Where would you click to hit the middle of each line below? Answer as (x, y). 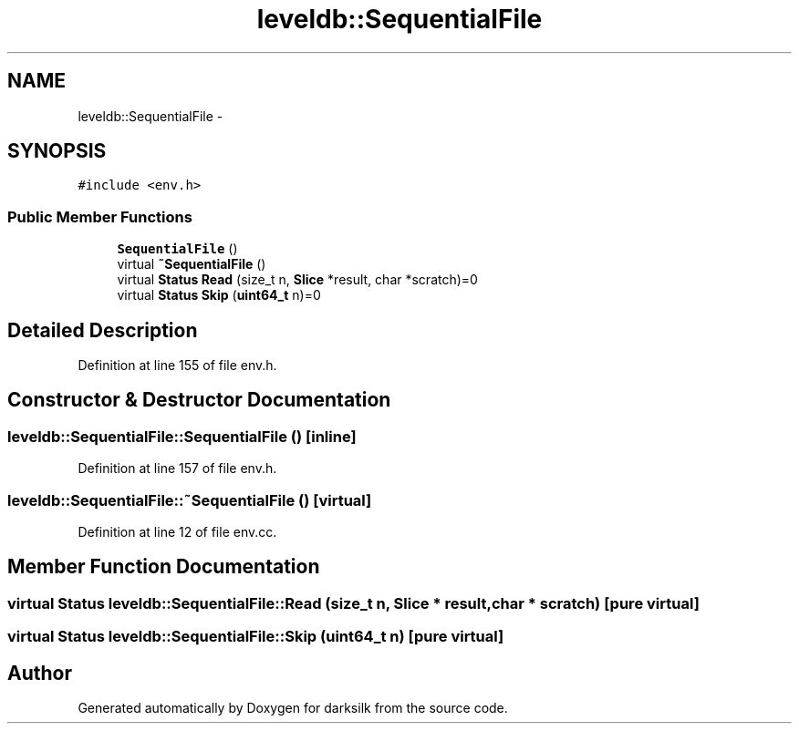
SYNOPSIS (57, 151)
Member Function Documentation (164, 567)
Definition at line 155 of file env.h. (177, 365)
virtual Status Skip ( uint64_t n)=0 (219, 295)
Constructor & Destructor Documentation (199, 400)
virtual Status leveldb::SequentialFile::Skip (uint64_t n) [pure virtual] (256, 637)
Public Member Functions (100, 216)
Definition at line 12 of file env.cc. (177, 532)
